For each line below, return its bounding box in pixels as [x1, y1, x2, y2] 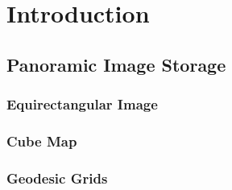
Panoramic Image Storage [6, 52, 226, 76]
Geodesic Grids [6, 167, 108, 188]
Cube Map [6, 130, 77, 151]
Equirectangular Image [6, 94, 158, 114]
